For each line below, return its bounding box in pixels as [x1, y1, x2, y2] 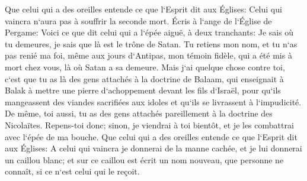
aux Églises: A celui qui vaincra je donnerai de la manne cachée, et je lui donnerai [5, 142, 302, 154]
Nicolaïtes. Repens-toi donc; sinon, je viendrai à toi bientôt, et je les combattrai [5, 118, 294, 131]
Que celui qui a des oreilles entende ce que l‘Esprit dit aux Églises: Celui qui [5, 3, 282, 15]
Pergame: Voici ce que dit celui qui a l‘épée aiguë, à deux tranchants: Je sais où [5, 26, 294, 38]
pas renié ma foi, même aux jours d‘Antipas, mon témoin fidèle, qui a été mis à [5, 49, 292, 62]
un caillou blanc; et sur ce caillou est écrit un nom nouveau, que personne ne [5, 153, 284, 166]
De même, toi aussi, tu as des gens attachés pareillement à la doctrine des [5, 107, 273, 119]
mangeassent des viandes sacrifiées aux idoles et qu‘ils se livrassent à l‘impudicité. [5, 95, 302, 108]
